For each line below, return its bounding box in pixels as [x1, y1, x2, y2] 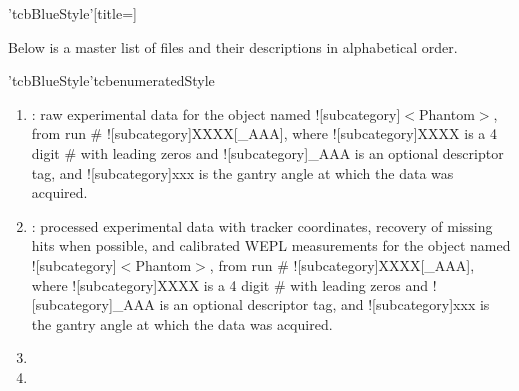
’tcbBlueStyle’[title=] [8, 3, 137, 23]
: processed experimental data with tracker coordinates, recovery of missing [31, 215, 493, 236]
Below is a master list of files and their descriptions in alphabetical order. [8, 36, 458, 57]
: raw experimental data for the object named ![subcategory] [31, 103, 401, 124]
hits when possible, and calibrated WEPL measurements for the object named [31, 235, 511, 256]
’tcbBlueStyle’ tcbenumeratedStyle [8, 70, 215, 91]
